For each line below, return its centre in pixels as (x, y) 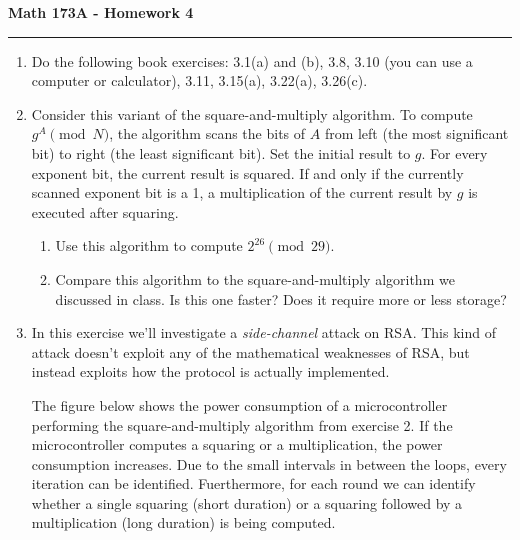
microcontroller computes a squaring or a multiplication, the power (237, 444)
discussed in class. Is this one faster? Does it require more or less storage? (281, 298)
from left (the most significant (416, 133)
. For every (454, 152)
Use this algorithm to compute (149, 245)
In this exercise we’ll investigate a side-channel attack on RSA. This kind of (263, 332)
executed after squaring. (105, 211)
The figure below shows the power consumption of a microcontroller (239, 404)
